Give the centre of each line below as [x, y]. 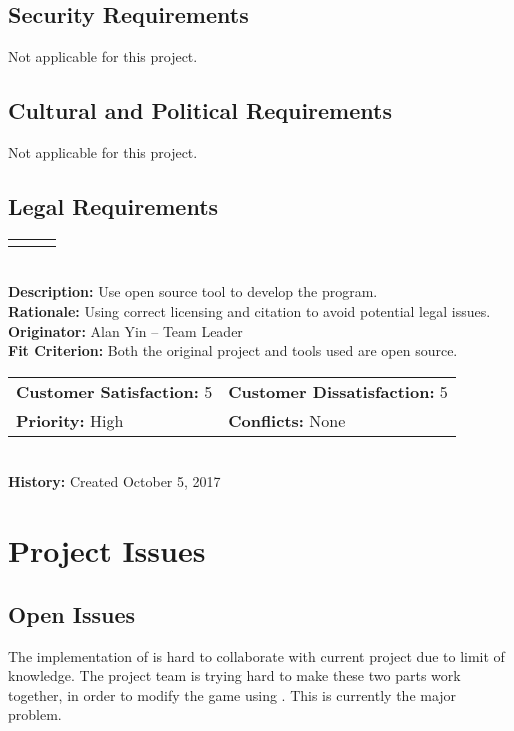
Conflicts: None [287, 420]
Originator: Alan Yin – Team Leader [125, 330]
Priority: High [70, 420]
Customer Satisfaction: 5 [114, 391]
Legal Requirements [113, 205]
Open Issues [72, 613]
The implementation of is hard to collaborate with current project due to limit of [256, 655]
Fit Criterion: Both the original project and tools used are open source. [233, 350]
